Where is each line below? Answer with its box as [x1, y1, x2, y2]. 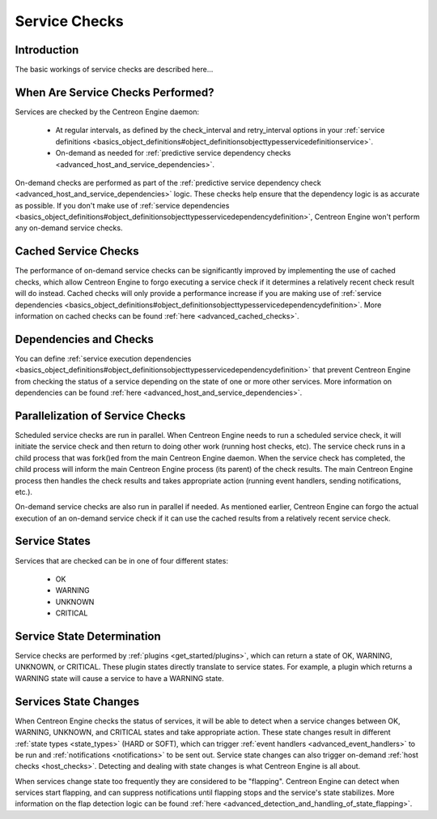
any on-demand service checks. [15, 223, 123, 233]
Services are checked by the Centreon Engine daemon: [15, 106, 200, 117]
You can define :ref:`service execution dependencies [15, 354, 192, 363]
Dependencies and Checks [15, 332, 154, 346]
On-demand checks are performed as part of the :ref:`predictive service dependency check [15, 178, 321, 187]
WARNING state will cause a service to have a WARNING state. [15, 673, 224, 683]
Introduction [15, 43, 79, 57]
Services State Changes [15, 694, 140, 709]
